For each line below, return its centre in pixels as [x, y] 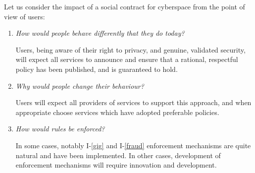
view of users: [25, 16]
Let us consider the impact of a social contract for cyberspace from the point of [125, 6]
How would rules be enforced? [60, 129]
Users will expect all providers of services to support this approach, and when [133, 102]
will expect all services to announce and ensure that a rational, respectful [127, 59]
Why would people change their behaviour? [80, 86]
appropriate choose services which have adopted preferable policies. [117, 112]
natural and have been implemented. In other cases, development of [118, 155]
